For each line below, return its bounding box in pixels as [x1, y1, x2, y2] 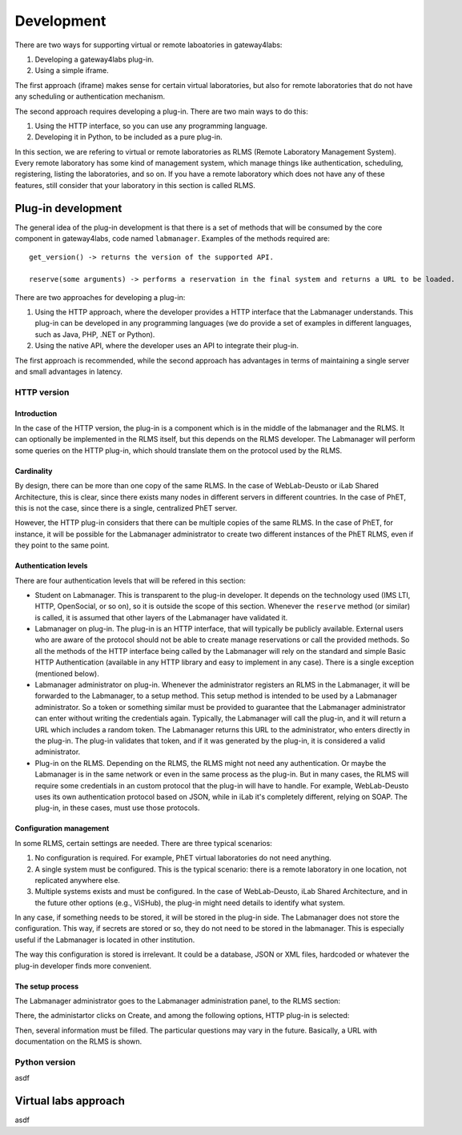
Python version [14, 1057, 76, 1068]
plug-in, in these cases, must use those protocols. [34, 803, 200, 812]
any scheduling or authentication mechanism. [14, 92, 166, 102]
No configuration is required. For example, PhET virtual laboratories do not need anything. [34, 853, 331, 863]
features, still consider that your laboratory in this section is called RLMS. [14, 180, 256, 190]
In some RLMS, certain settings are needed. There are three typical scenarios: [14, 838, 272, 848]
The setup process [14, 981, 79, 991]
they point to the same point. [14, 540, 110, 550]
